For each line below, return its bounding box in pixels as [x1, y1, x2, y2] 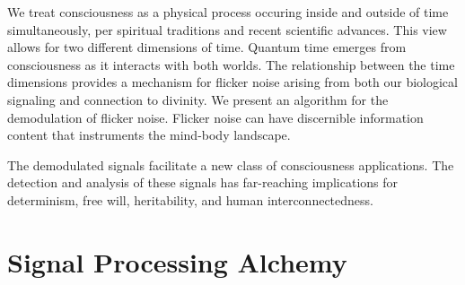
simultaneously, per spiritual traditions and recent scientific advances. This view [7, 20, 447, 39]
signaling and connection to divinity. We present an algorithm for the [7, 90, 389, 108]
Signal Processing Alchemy [7, 243, 347, 280]
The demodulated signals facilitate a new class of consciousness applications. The [7, 155, 454, 174]
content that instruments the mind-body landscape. [7, 125, 291, 144]
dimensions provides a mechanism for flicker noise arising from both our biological [7, 73, 458, 91]
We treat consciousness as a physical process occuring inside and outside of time [7, 3, 449, 21]
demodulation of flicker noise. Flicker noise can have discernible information [7, 108, 424, 126]
